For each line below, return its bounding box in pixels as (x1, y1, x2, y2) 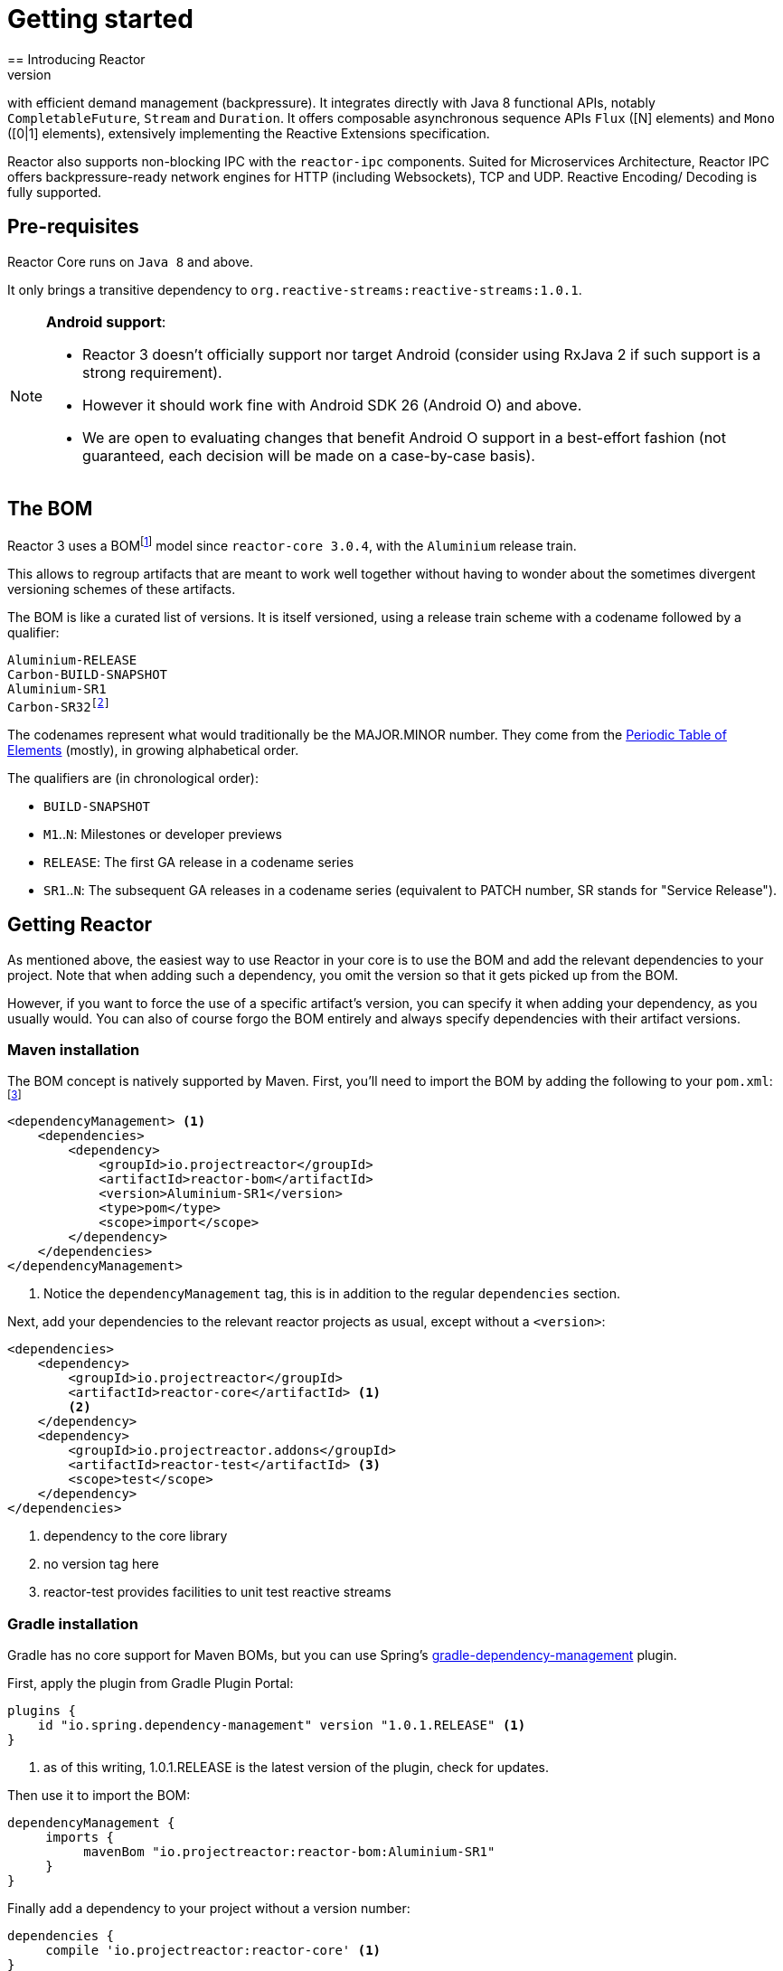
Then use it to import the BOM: (7, 1787, 191, 1804)
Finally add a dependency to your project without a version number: (7, 1900, 410, 1917)
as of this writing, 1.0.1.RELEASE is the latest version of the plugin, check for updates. (43, 1759, 550, 1776)
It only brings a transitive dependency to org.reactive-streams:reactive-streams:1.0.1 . (7, 281, 582, 297)
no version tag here (43, 1556, 159, 1572)
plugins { (7, 1703, 76, 1719)
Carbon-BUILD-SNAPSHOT (7, 667, 168, 683)
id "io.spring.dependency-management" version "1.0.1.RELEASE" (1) (37, 1718, 526, 1733)
